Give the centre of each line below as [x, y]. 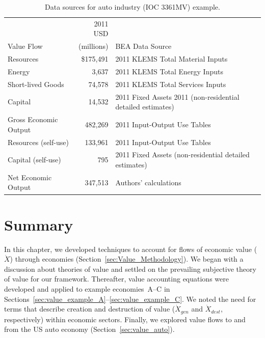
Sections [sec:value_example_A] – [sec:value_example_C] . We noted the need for [130, 299]
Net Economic [30, 177]
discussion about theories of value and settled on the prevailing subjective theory [130, 269]
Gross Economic [33, 119]
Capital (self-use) [34, 160]
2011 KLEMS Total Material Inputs [171, 59]
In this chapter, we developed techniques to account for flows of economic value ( [131, 249]
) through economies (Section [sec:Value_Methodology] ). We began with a [127, 259]
